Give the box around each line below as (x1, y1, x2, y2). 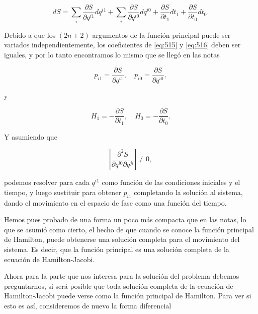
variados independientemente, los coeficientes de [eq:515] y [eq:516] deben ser (4, 39, 241, 50)
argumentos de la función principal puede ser (92, 29, 231, 40)
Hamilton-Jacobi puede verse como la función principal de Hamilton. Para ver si (4, 290, 251, 301)
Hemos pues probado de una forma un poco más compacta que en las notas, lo (4, 214, 246, 225)
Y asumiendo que (4, 131, 57, 142)
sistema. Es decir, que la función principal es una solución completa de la (4, 243, 229, 254)
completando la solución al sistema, (134, 186, 243, 197)
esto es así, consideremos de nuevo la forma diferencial (4, 300, 171, 310)
